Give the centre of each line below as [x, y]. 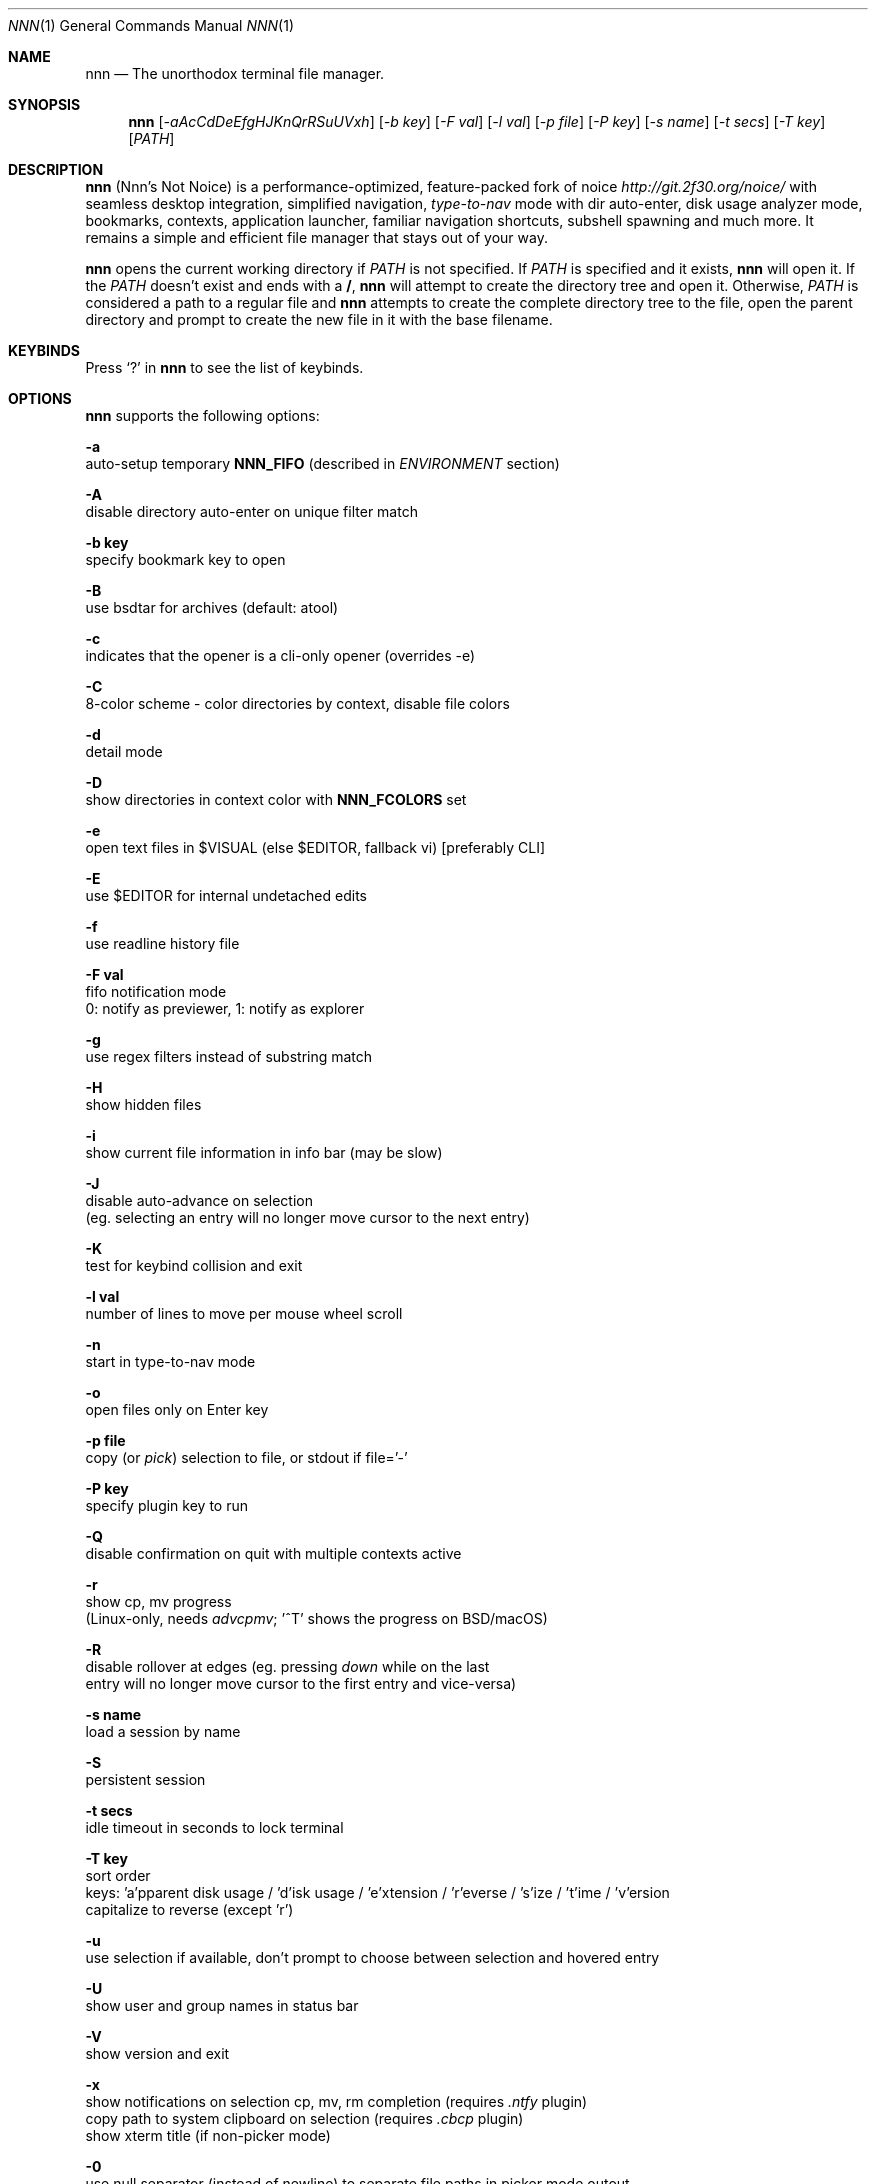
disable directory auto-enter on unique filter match [251, 511]
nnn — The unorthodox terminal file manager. [235, 73]
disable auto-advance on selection [199, 1200]
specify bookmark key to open [185, 559]
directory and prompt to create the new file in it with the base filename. [319, 319]
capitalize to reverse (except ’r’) [189, 1909]
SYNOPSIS [44, 104]
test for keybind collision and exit [194, 1265]
